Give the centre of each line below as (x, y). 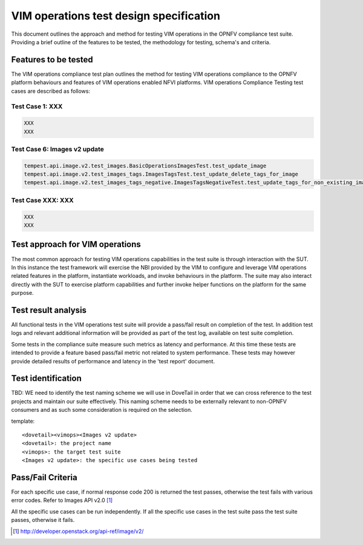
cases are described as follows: (51, 91)
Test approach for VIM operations (76, 244)
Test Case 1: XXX (37, 107)
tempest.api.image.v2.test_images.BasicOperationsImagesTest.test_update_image (145, 166)
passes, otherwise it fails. (43, 520)
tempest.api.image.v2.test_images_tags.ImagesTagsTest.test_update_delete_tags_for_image (161, 174)
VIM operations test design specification (116, 16)
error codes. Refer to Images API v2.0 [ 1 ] (62, 500)
